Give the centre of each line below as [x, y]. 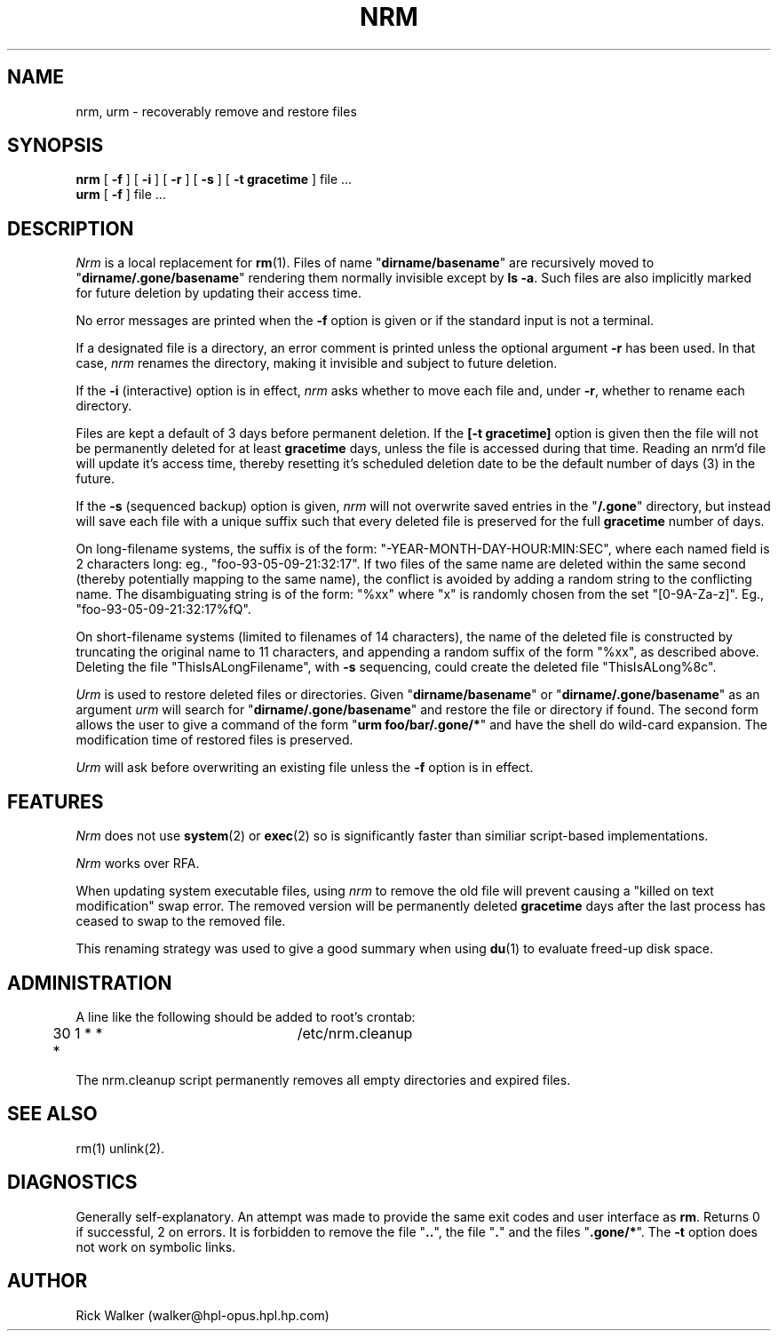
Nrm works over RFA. [138, 864]
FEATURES [56, 801]
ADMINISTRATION [90, 983]
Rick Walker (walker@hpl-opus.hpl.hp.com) [202, 1315]
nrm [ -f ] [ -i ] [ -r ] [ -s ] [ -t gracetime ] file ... [214, 179]
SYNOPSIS [56, 146]
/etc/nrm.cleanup [355, 1033]
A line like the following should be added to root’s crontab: [246, 1016]
